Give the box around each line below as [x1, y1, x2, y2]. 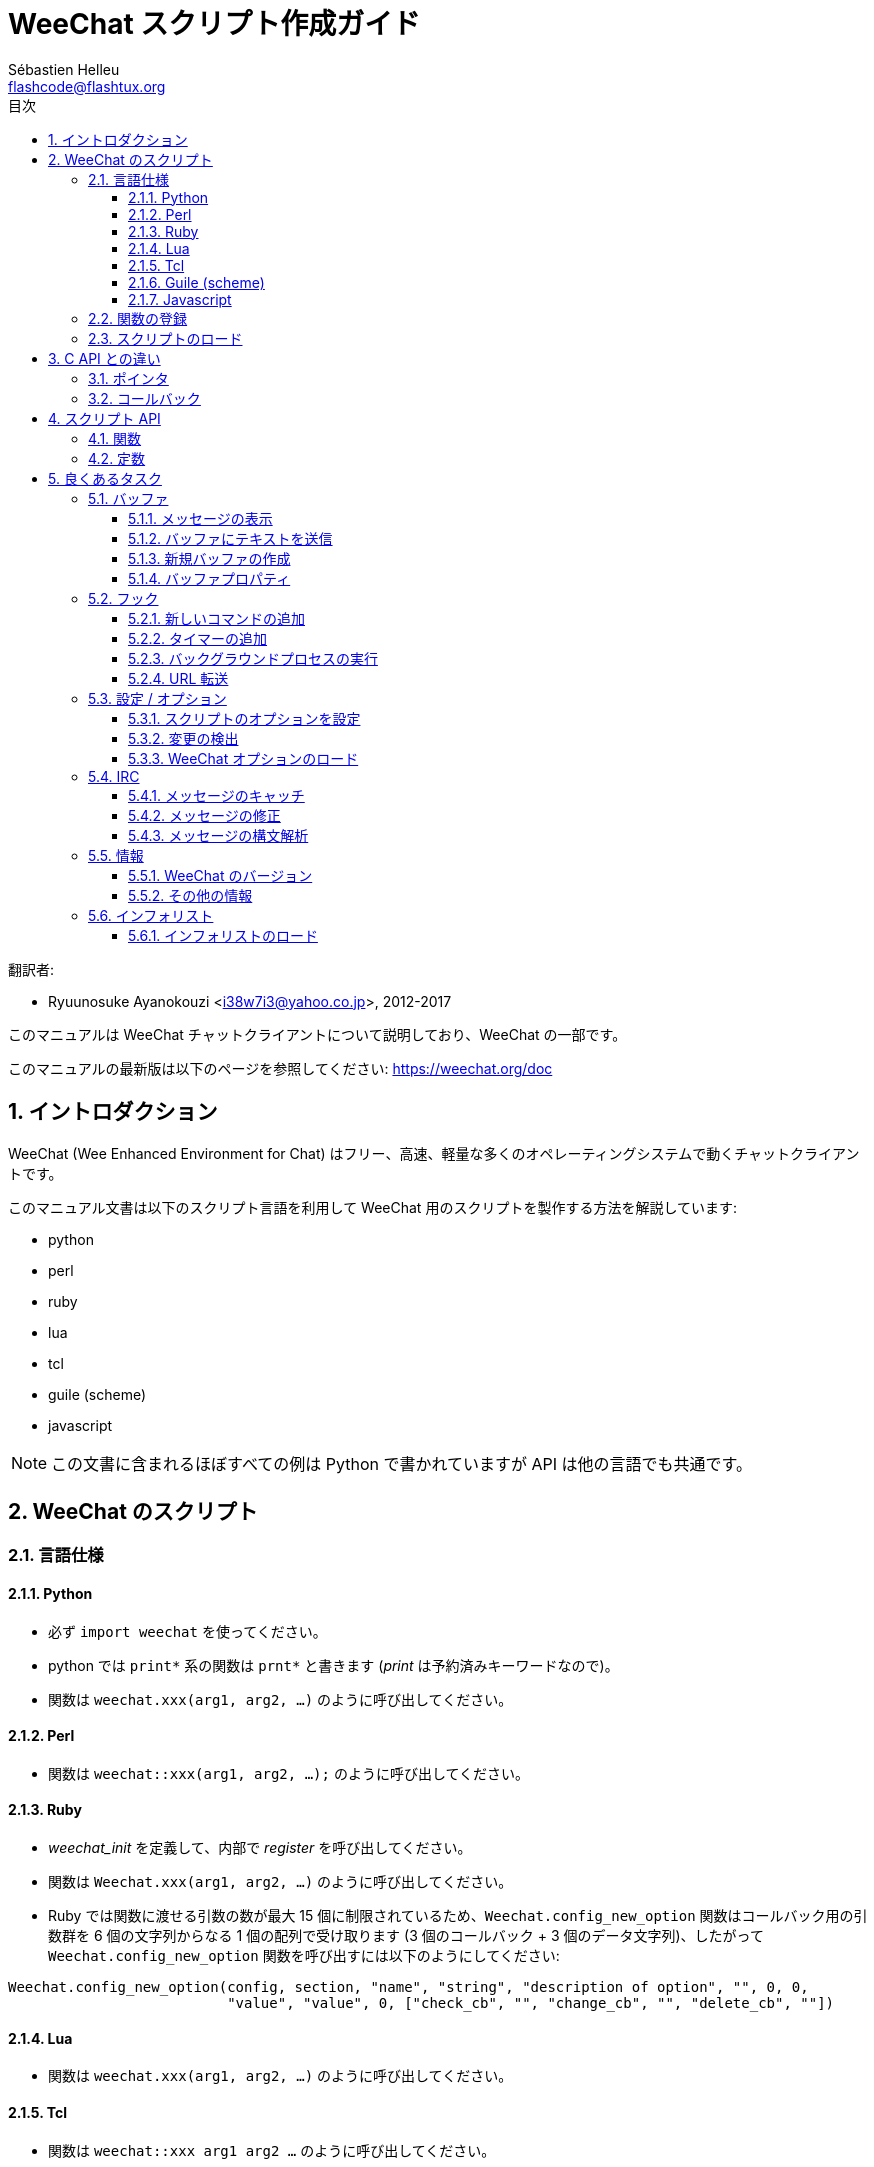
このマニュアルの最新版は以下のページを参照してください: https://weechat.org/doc [8, 1059, 553, 1077]
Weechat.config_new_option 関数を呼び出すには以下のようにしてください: [48, 1947, 560, 1965]
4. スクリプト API [48, 409, 161, 427]
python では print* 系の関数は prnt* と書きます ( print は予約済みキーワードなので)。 [48, 1656, 619, 1674]
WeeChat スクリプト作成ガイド [8, 7, 421, 41]
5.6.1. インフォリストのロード [128, 926, 318, 944]
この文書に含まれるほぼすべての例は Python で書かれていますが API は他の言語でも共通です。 [51, 1453, 752, 1474]
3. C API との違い [48, 349, 161, 367]
